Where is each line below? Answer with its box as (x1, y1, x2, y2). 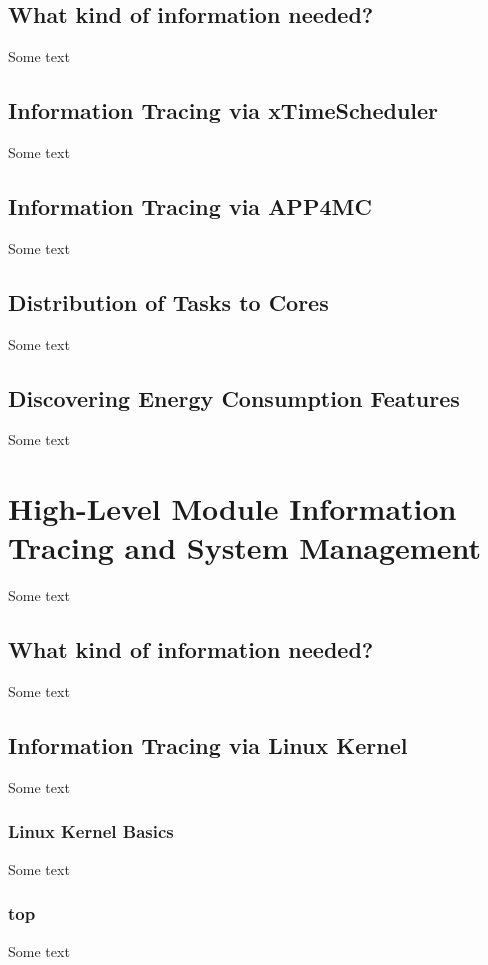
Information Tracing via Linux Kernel (8, 730, 408, 761)
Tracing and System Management (8, 527, 481, 568)
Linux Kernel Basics (8, 819, 174, 844)
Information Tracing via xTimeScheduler (8, 95, 439, 126)
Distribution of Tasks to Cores (8, 286, 329, 317)
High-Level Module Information (8, 488, 457, 529)
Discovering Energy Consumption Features (8, 382, 460, 413)
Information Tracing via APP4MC (8, 190, 372, 221)
